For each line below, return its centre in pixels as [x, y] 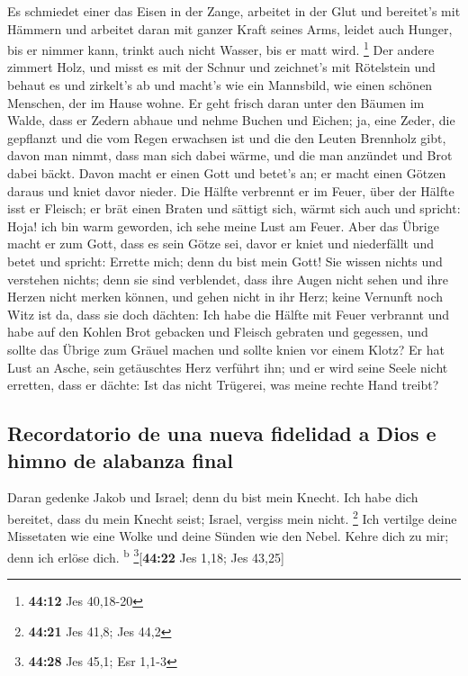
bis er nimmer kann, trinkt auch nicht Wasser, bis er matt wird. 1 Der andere [221, 48]
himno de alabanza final [120, 460]
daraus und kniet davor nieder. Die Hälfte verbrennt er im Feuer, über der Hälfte [231, 190]
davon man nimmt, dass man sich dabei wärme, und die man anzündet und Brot [230, 155]
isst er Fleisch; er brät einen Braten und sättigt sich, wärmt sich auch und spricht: [234, 208]
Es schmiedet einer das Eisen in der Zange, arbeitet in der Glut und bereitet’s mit [234, 11]
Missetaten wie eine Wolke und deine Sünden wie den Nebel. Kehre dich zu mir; [228, 536]
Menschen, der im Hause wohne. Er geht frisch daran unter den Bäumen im [216, 102]
